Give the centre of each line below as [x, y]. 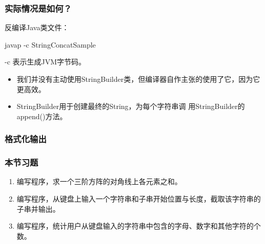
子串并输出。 [38, 208]
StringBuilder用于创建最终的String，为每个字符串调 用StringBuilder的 [131, 106]
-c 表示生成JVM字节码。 [45, 62]
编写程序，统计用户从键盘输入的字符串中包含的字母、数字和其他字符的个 [139, 226]
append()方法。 [42, 116]
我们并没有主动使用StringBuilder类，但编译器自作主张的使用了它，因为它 [138, 79]
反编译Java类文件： [37, 27]
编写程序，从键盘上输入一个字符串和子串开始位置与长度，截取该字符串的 [139, 199]
